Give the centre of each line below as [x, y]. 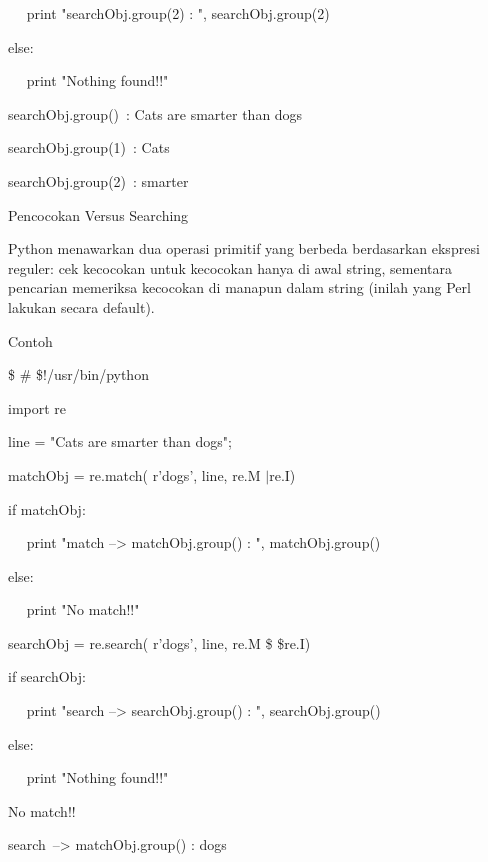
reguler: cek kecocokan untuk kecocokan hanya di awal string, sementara [230, 267]
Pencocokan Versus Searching [98, 214]
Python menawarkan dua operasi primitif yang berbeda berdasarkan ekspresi [244, 248]
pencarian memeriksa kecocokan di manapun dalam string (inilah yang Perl [239, 287]
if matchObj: [47, 508]
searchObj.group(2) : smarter [98, 180]
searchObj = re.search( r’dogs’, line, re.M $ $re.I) [159, 642]
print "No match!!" [83, 609]
